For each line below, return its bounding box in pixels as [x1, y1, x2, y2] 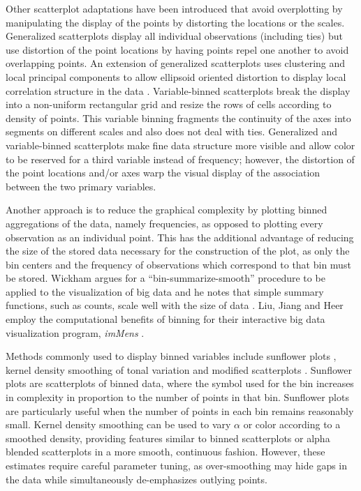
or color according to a [243, 417, 341, 432]
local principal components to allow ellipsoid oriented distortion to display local [6, 69, 346, 84]
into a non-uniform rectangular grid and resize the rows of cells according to [6, 97, 332, 112]
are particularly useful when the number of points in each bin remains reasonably [6, 403, 354, 418]
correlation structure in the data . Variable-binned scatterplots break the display [6, 83, 351, 98]
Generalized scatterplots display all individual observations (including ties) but [6, 29, 343, 43]
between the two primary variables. [6, 179, 156, 193]
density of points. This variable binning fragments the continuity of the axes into [6, 110, 351, 125]
